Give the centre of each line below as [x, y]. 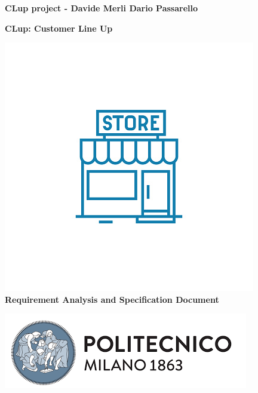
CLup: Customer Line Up [59, 28]
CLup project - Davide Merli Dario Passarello [102, 8]
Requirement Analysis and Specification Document [112, 299]
